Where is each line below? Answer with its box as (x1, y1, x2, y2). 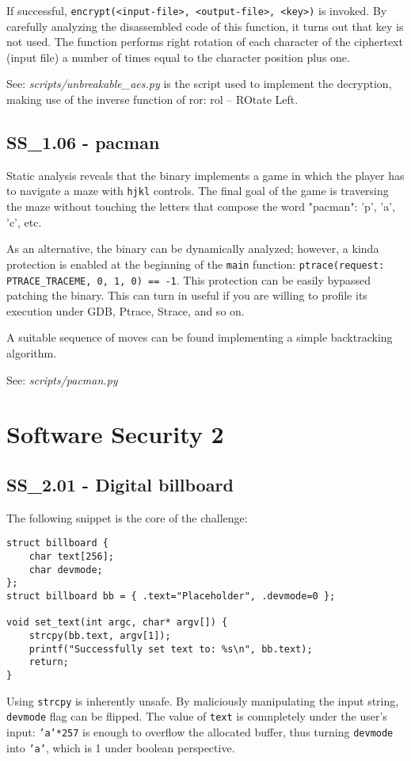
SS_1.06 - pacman (6, 130, 160, 155)
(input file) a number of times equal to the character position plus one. (6, 48, 350, 65)
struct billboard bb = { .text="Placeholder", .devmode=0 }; (6, 590, 336, 602)
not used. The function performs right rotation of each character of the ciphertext (6, 33, 403, 50)
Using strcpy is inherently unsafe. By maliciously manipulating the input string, (6, 692, 399, 709)
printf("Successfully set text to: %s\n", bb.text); (29, 643, 313, 655)
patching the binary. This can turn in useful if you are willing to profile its (6, 287, 367, 304)
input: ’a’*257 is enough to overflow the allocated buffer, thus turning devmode (6, 723, 394, 740)
